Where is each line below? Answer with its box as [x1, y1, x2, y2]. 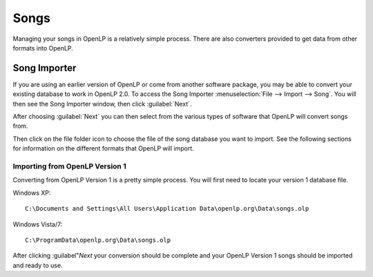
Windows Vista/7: [12, 220, 63, 228]
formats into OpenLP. [12, 44, 74, 52]
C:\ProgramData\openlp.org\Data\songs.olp [25, 236, 171, 244]
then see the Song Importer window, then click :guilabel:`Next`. [12, 99, 192, 108]
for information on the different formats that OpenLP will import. [12, 144, 195, 153]
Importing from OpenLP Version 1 [12, 161, 127, 171]
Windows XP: [12, 189, 51, 197]
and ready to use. [12, 261, 63, 269]
